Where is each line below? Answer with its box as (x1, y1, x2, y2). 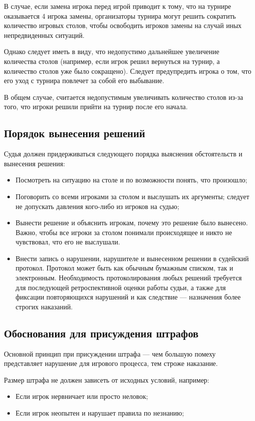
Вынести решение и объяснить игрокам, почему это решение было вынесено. (15, 217, 248, 228)
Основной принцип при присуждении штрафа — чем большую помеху (4, 348, 216, 359)
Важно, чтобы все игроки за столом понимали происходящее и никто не (15, 227, 232, 237)
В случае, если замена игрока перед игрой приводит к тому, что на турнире (4, 1, 231, 11)
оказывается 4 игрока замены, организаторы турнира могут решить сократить (4, 10, 236, 21)
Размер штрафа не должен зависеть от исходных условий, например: (4, 374, 209, 385)
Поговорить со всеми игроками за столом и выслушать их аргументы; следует (15, 191, 250, 201)
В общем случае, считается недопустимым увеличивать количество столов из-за (4, 91, 243, 102)
